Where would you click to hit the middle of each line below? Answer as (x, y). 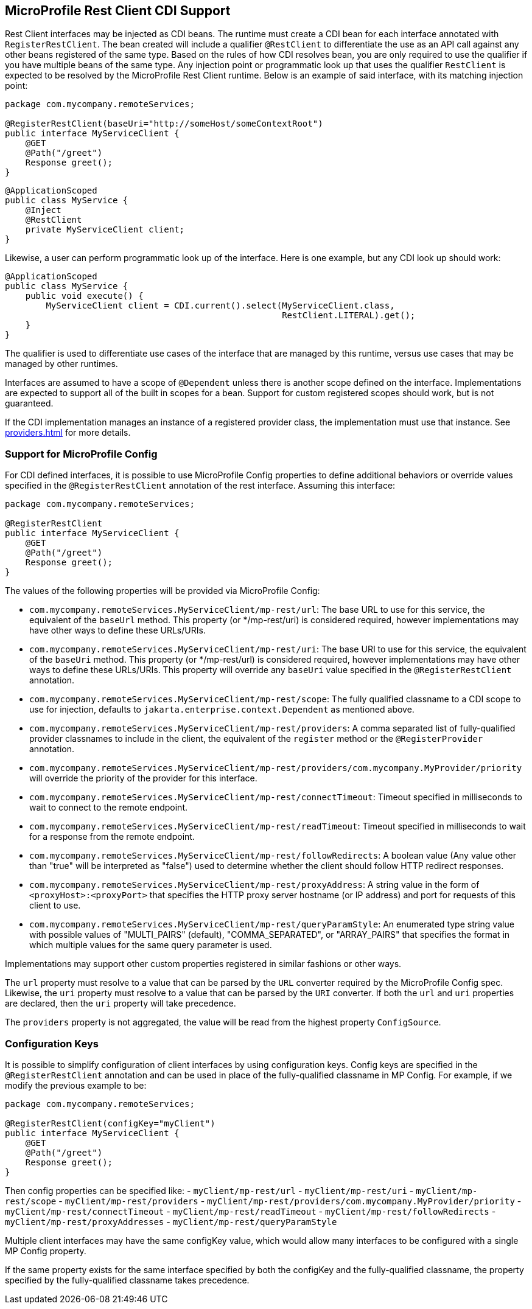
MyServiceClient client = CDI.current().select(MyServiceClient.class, (220, 306)
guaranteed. (29, 403)
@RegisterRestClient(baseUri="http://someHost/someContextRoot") (164, 124)
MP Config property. (46, 1251)
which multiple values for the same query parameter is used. (151, 945)
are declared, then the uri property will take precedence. (121, 1004)
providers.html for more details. (68, 433)
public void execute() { (84, 296)
